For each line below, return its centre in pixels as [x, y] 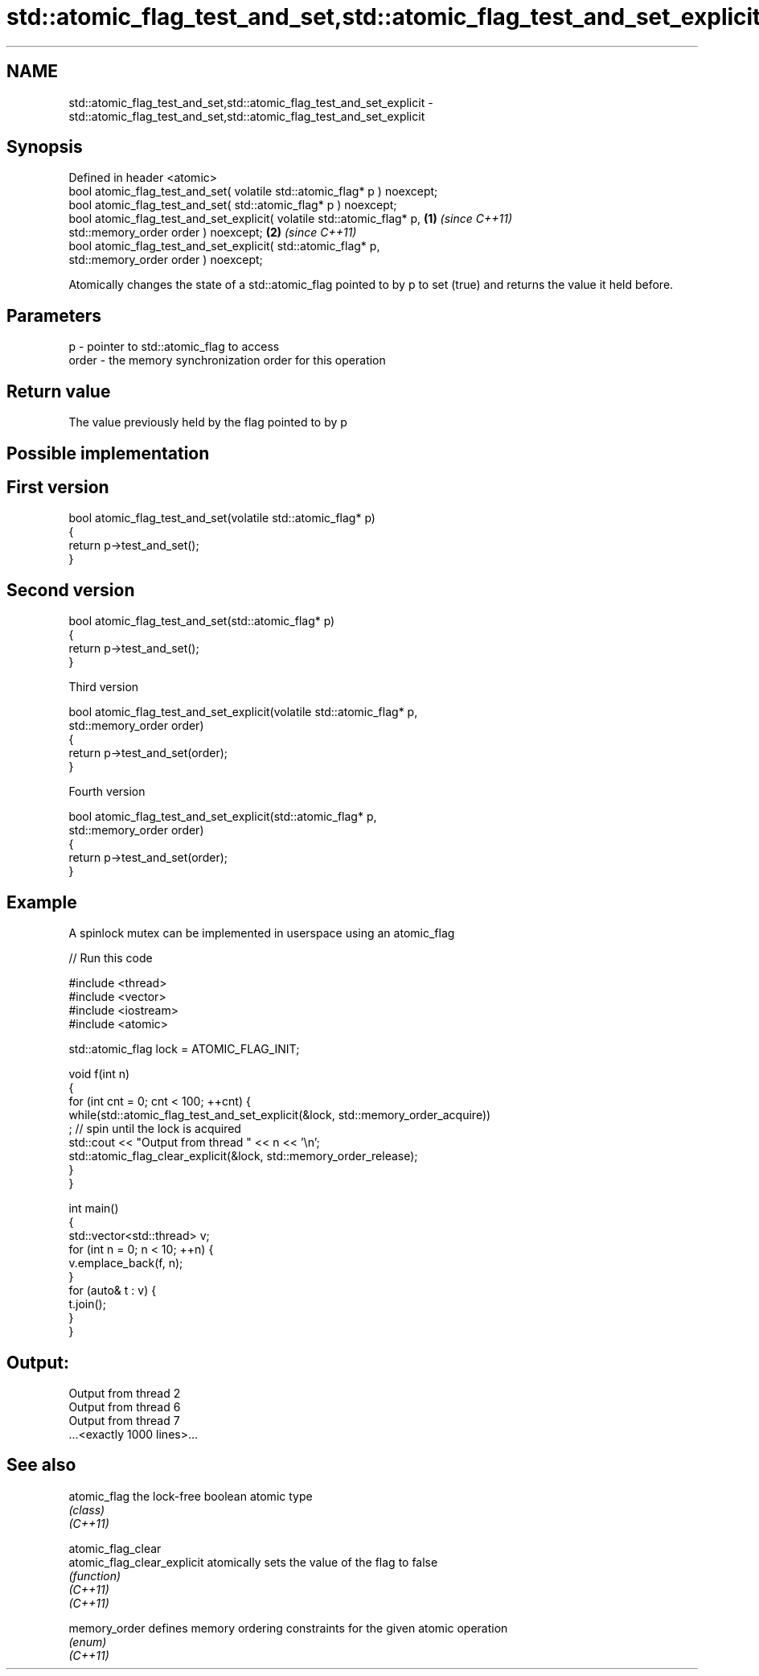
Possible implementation [108, 453]
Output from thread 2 [125, 1393]
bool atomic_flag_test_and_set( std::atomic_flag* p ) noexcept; [233, 205]
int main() [94, 1209]
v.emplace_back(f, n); [126, 1263]
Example [42, 902]
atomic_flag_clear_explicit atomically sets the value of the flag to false [253, 1562]
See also [41, 1465]
